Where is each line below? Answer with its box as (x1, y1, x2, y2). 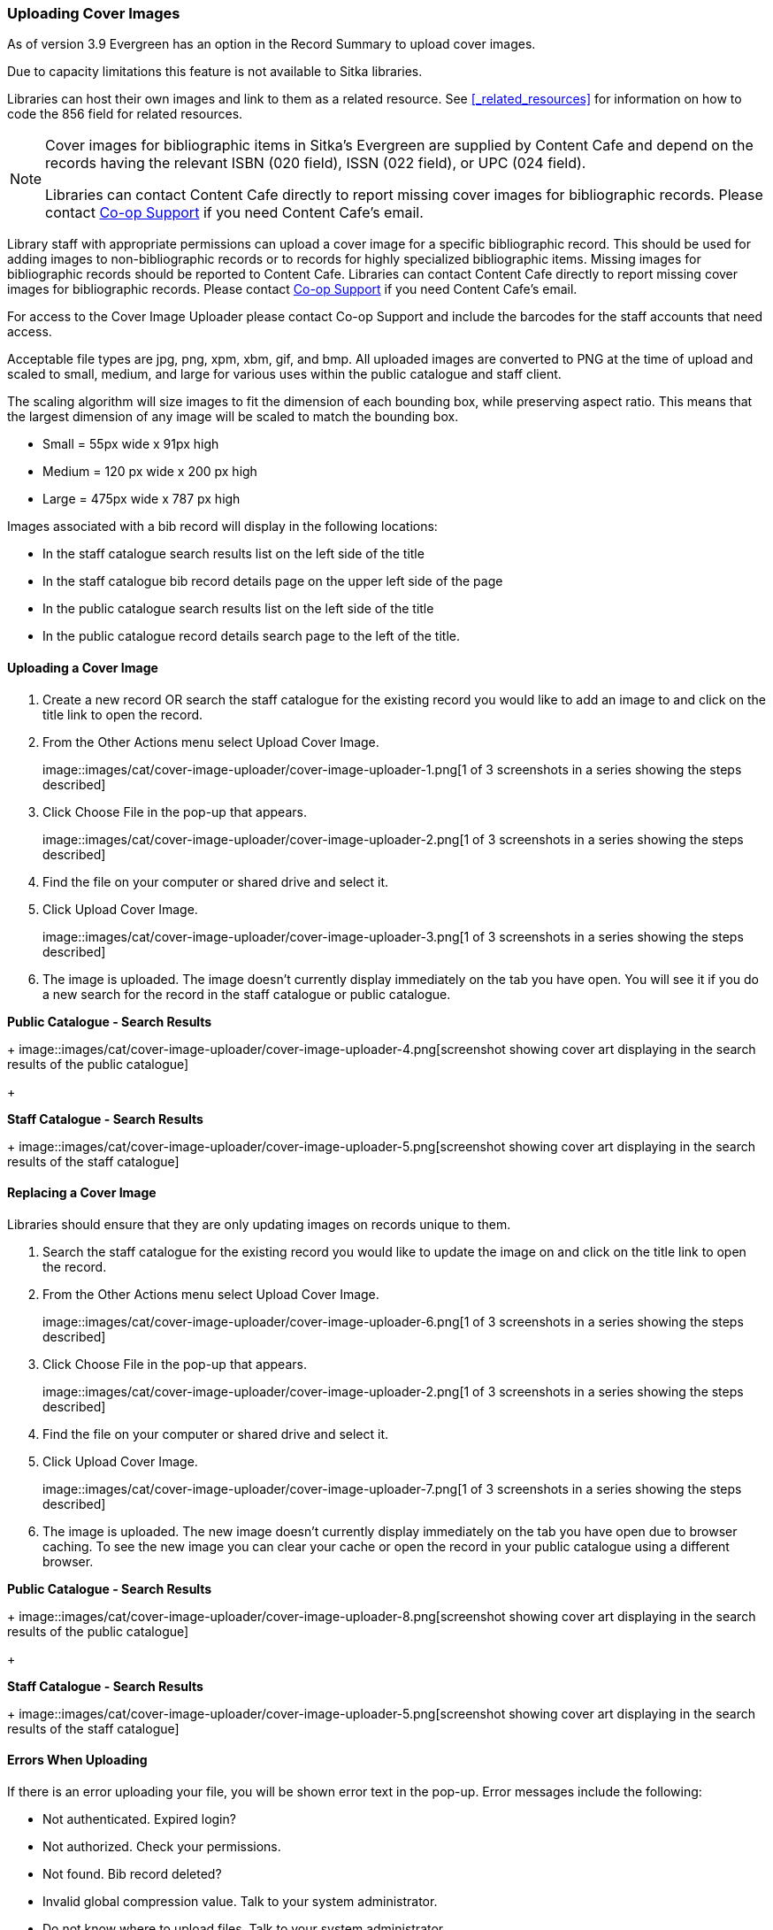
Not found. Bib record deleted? (42, 1866, 222, 1882)
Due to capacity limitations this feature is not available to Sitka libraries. (7, 64, 423, 80)
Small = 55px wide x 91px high (42, 436, 219, 452)
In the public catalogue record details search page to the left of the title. (42, 628, 460, 644)
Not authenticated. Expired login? (42, 1811, 236, 1827)
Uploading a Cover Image (7, 659, 158, 675)
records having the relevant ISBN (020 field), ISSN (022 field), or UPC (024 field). (45, 154, 586, 173)
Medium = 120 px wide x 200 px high (42, 464, 257, 480)
